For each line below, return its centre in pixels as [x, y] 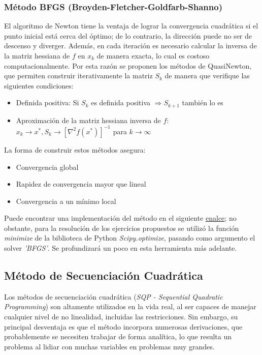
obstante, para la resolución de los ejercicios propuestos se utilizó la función [122, 228]
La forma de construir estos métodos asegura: [75, 149]
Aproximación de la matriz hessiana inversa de [88, 120]
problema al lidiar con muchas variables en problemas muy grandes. [109, 346]
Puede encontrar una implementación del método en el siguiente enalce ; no [120, 218]
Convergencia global [47, 167]
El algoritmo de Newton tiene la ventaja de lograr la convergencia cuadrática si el [131, 26]
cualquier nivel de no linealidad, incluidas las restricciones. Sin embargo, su [121, 317]
